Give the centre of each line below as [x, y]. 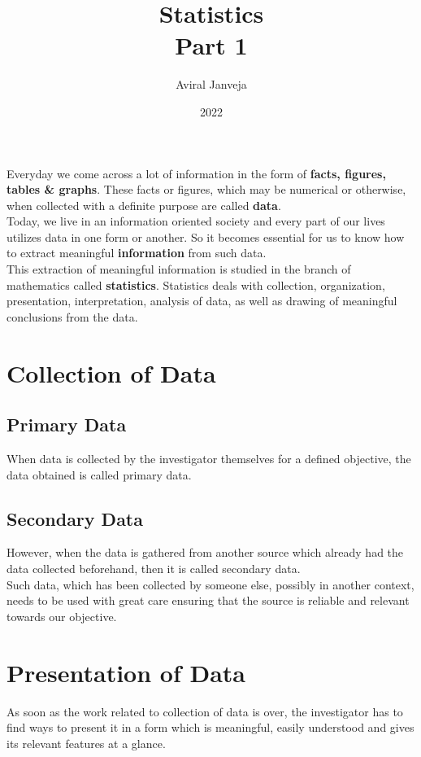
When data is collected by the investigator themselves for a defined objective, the [209, 459]
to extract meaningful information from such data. [137, 253]
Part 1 [211, 45]
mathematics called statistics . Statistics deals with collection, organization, [196, 284]
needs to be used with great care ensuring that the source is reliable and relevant [208, 600]
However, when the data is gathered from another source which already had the [205, 552]
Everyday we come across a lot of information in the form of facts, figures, [196, 173]
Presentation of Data [126, 672]
